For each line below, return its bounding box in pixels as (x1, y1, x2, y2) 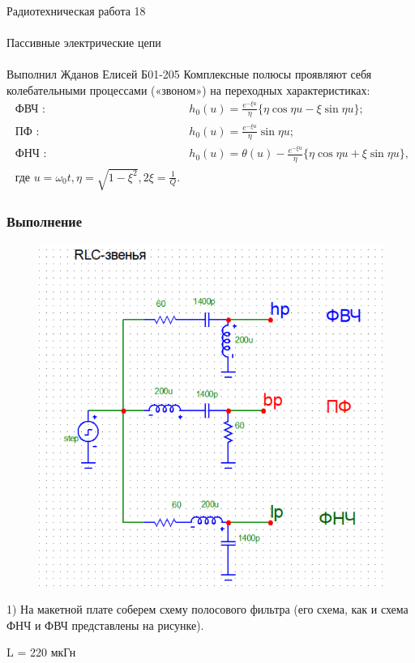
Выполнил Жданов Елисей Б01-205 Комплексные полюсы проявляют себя (6, 66, 372, 83)
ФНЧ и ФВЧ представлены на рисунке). (6, 616, 204, 633)
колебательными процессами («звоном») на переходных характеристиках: (6, 81, 370, 98)
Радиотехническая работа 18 (6, 2, 146, 19)
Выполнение (6, 210, 83, 231)
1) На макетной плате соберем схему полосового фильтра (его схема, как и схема (6, 601, 409, 618)
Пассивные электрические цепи (6, 34, 161, 51)
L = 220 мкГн (6, 644, 76, 661)
